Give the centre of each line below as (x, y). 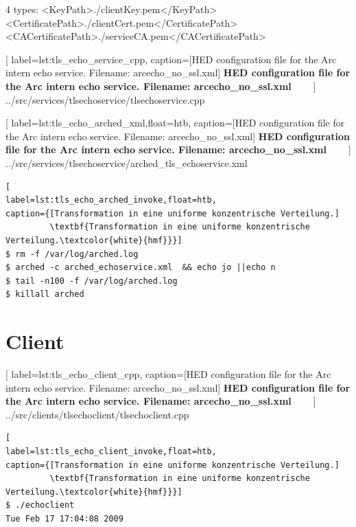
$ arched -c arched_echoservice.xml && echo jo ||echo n (141, 268)
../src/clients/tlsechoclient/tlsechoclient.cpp (97, 414)
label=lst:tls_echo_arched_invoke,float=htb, (111, 200)
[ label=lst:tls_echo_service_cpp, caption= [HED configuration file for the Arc (171, 59)
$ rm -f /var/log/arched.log (72, 254)
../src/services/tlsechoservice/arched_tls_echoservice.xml (127, 162)
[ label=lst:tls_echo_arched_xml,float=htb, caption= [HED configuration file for (175, 123)
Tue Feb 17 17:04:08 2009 (64, 518)
